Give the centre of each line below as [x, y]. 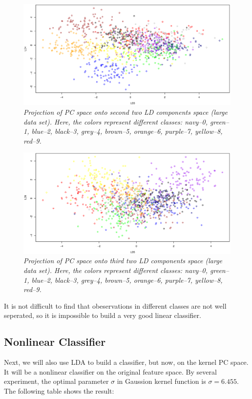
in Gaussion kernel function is [161, 381]
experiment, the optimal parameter [56, 381]
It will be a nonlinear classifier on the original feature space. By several [110, 371]
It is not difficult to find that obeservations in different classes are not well [115, 305]
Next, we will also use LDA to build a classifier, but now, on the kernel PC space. [126, 362]
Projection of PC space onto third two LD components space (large [123, 261]
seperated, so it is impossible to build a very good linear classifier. [103, 315]
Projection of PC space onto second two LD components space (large [126, 112]
